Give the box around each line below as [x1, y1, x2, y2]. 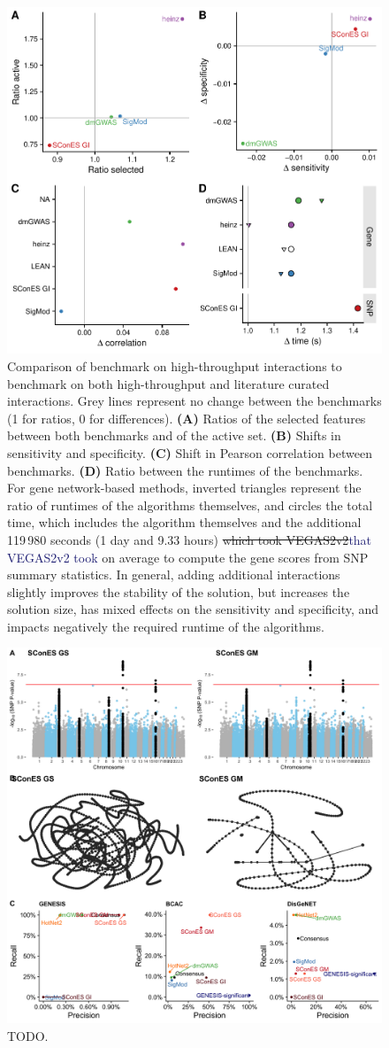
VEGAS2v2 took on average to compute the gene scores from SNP [7, 547, 369, 566]
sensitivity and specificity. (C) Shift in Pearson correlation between [7, 443, 372, 462]
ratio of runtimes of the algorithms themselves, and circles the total [7, 495, 373, 514]
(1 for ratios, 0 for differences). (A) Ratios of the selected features [7, 408, 366, 427]
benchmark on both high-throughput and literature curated [7, 374, 330, 392]
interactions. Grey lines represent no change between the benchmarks [7, 392, 382, 410]
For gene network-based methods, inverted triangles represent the [7, 478, 362, 497]
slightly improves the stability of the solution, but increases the [7, 582, 350, 601]
